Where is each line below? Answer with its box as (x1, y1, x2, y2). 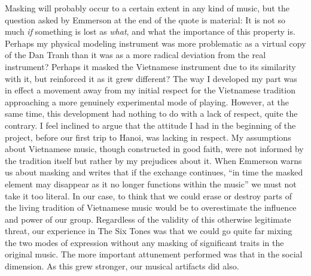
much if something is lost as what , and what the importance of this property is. (5, 25, 295, 38)
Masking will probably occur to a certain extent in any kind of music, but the (5, 2, 289, 14)
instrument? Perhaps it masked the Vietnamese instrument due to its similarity (5, 60, 296, 72)
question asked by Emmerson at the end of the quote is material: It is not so (5, 13, 285, 26)
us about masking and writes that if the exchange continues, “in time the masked (5, 166, 303, 178)
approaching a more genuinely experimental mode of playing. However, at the (5, 95, 289, 108)
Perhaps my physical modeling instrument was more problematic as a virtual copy (5, 37, 306, 49)
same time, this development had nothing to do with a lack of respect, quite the (5, 107, 298, 120)
